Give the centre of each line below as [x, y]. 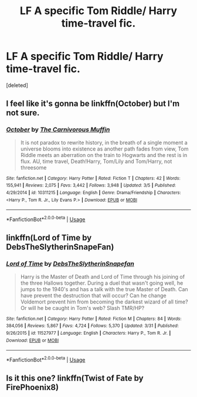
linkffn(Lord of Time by [49, 238]
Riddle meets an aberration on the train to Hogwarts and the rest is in [104, 155]
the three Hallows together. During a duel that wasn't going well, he [102, 283]
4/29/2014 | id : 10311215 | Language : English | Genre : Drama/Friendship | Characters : [94, 192]
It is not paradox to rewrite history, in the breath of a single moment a [104, 142]
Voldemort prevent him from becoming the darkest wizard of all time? [104, 302]
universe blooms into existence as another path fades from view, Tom [104, 149]
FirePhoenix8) [33, 387]
